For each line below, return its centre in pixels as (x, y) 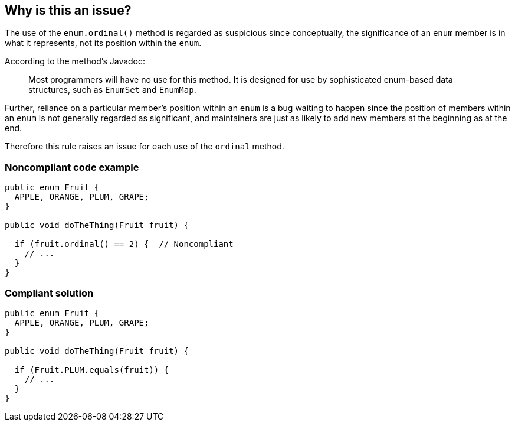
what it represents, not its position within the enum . (103, 43)
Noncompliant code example (72, 167)
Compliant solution (49, 293)
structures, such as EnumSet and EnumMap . (112, 90)
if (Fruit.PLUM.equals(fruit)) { (92, 370)
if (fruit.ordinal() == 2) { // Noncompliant (124, 244)
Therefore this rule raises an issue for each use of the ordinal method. (145, 147)
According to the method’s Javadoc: (75, 61)
